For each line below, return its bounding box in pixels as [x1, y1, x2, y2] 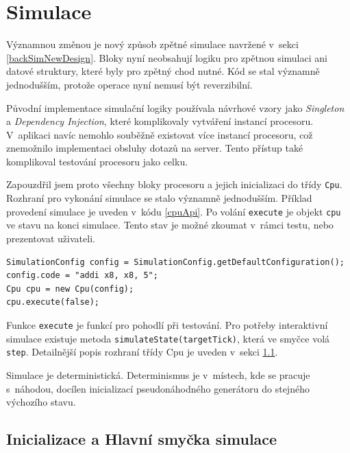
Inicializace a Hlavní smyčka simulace [6, 428, 277, 450]
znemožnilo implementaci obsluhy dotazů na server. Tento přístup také [6, 141, 303, 155]
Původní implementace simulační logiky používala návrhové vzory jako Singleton [6, 100, 345, 115]
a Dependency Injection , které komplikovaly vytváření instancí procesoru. [6, 114, 314, 128]
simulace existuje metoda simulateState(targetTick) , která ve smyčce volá [6, 331, 330, 345]
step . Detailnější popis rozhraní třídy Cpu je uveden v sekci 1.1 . [6, 345, 278, 359]
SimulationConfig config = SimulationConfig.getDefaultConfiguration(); [6, 257, 345, 267]
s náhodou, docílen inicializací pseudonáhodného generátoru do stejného [6, 381, 310, 395]
